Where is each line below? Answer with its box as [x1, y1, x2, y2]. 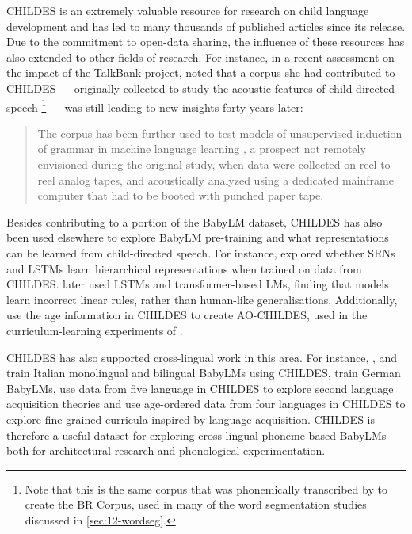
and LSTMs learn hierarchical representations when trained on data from [6, 260, 362, 277]
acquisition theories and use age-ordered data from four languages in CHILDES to [6, 395, 406, 412]
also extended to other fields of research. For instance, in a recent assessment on [6, 48, 395, 65]
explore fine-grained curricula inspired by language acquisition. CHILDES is [6, 410, 376, 427]
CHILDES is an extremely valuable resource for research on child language [6, 2, 369, 18]
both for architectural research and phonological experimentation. [6, 442, 326, 459]
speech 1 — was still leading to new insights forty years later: [6, 96, 303, 115]
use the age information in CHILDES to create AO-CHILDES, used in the [6, 307, 368, 323]
